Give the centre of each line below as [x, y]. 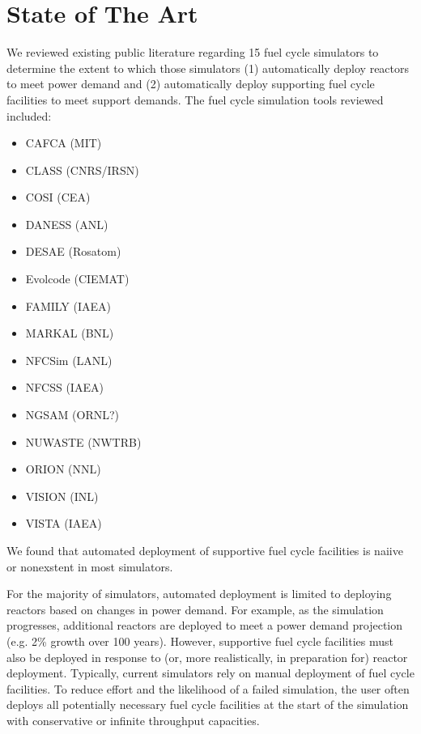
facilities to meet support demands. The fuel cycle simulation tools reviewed [195, 99]
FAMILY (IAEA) [68, 305]
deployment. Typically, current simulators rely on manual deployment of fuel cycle [210, 673]
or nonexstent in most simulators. [90, 566]
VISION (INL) [62, 496]
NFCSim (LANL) [69, 360]
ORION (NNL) [63, 469]
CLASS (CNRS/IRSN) [82, 170]
